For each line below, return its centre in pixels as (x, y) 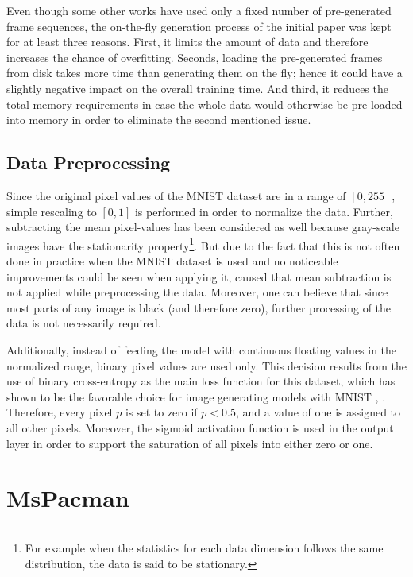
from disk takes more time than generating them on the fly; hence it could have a (205, 73)
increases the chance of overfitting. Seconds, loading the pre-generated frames (195, 57)
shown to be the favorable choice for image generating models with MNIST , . (196, 396)
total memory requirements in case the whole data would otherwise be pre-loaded (205, 104)
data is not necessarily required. (84, 323)
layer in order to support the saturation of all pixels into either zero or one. (190, 443)
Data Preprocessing (89, 163)
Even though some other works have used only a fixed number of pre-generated (199, 10)
